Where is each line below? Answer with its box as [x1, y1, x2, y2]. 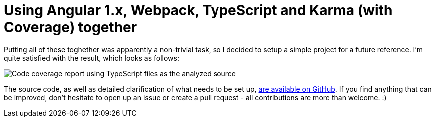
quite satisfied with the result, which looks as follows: [4, 53, 179, 62]
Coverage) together [4, 19, 137, 36]
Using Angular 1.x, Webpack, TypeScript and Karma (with [4, 2, 393, 19]
